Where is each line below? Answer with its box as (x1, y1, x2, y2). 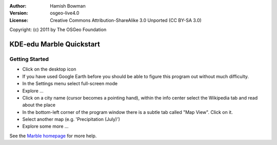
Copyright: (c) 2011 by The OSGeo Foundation (9, 27, 107, 33)
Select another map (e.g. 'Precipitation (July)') (22, 116, 121, 123)
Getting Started (9, 55, 49, 62)
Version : (9, 10, 28, 16)
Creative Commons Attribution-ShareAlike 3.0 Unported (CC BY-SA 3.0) (50, 17, 202, 23)
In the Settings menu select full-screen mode (22, 81, 118, 87)
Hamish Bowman (50, 3, 86, 9)
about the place (22, 102, 56, 108)
